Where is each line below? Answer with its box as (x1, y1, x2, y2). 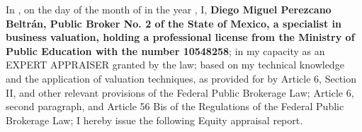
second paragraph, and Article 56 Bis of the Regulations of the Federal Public (6, 99, 344, 114)
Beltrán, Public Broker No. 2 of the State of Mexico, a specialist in (6, 16, 341, 30)
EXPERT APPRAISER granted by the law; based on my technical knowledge (6, 57, 344, 72)
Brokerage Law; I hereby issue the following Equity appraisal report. (6, 112, 303, 127)
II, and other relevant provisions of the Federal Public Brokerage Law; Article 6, (6, 85, 354, 100)
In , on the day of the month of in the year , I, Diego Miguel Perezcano (6, 2, 332, 16)
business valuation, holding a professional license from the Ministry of (6, 30, 355, 44)
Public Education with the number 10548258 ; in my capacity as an (6, 43, 325, 58)
